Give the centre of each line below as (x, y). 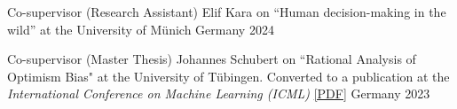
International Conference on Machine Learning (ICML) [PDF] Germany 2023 (219, 93)
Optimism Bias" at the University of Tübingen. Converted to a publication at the (228, 76)
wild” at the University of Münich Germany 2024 (141, 29)
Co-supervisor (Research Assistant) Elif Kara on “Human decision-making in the (227, 12)
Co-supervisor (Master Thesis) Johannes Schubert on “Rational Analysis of (212, 59)
